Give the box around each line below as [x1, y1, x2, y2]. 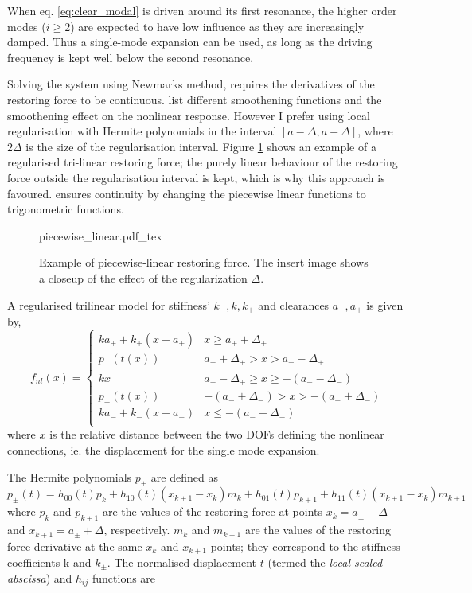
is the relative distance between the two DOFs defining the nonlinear [49, 426, 384, 443]
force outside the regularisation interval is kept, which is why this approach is [7, 169, 385, 185]
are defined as [150, 468, 218, 485]
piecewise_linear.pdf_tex [39, 227, 162, 244]
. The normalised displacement [107, 553, 257, 570]
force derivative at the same [7, 537, 142, 554]
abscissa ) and [7, 569, 72, 586]
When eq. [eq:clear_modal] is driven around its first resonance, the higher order [7, 2, 397, 18]
